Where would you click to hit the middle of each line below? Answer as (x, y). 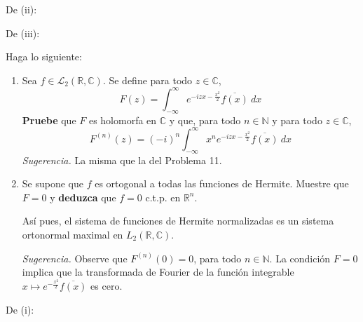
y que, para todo (205, 120)
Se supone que (53, 183)
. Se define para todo (148, 80)
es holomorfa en (123, 120)
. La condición (300, 258)
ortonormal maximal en (73, 234)
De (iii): (23, 33)
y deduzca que (83, 197)
